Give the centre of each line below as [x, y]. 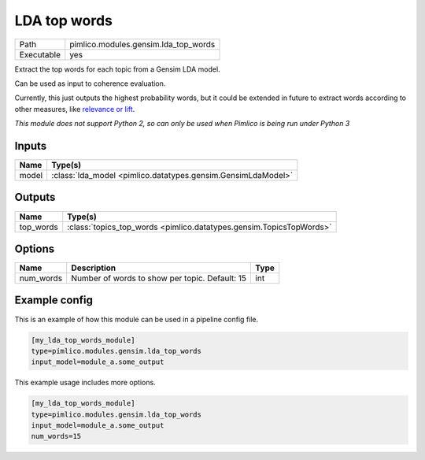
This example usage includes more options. [85, 383]
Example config [54, 300]
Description [94, 268]
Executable [40, 54]
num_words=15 [56, 436]
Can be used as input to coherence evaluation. [90, 83]
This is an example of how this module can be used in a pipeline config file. [137, 319]
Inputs [31, 146]
